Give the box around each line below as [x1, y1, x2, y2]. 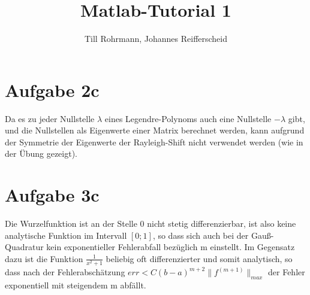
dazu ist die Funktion [5, 252, 83, 264]
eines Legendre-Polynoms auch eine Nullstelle [104, 112, 272, 124]
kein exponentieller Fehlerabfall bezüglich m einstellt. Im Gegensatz [46, 241, 295, 253]
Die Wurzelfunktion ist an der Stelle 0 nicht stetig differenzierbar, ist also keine [5, 217, 296, 230]
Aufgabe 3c [5, 183, 100, 207]
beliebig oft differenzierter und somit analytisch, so [106, 252, 293, 264]
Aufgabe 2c [5, 77, 100, 102]
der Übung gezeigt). [5, 147, 77, 160]
